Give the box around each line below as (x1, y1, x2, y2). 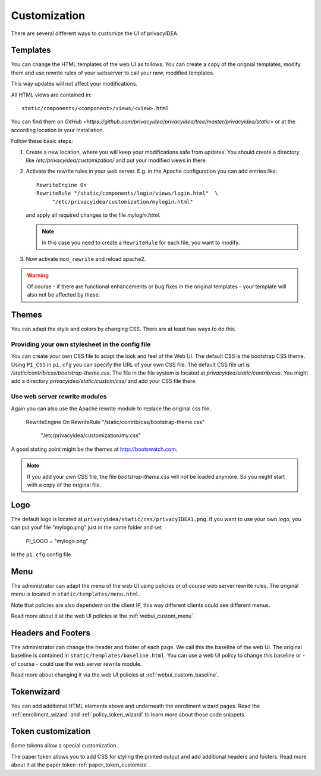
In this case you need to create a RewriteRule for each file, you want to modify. (42, 239, 240, 246)
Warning (27, 272, 49, 279)
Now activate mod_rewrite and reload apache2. (26, 255, 146, 263)
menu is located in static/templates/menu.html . (11, 590, 141, 598)
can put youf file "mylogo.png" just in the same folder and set (11, 524, 162, 531)
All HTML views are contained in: (11, 91, 92, 98)
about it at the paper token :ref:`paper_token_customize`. (11, 761, 150, 768)
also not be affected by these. (27, 291, 100, 298)
